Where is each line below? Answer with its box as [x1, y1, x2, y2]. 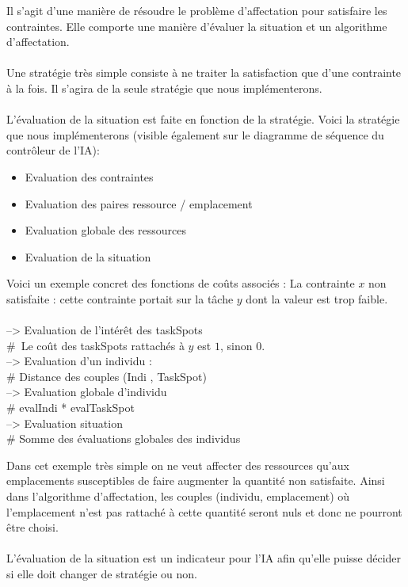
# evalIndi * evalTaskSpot [6, 399, 135, 416]
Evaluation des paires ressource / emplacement [25, 195, 253, 212]
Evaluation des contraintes [25, 168, 154, 185]
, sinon [219, 337, 253, 353]
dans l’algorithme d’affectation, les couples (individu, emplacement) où [6, 488, 350, 505]
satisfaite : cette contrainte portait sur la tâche [6, 290, 234, 307]
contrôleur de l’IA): [6, 142, 100, 158]
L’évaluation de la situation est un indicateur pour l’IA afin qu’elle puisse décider [6, 550, 402, 566]
